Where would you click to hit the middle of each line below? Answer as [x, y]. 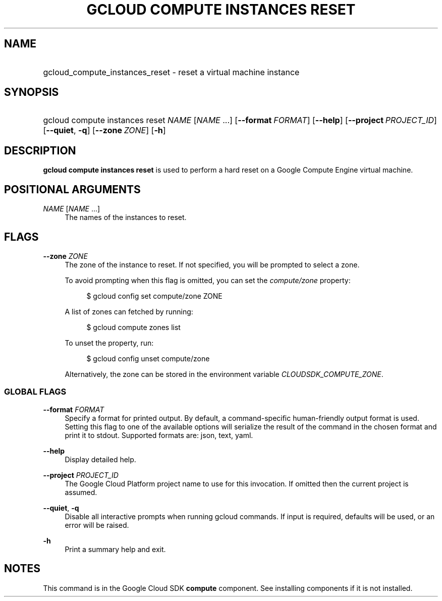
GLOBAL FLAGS [35, 392]
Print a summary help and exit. [115, 549]
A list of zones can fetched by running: [129, 311]
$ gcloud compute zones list [133, 327]
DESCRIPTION [40, 150]
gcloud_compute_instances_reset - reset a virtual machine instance [171, 72]
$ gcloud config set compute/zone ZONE [154, 296]
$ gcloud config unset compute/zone [148, 358]
